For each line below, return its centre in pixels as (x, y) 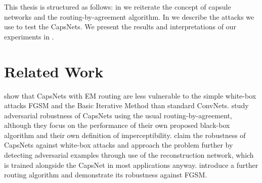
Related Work (54, 71)
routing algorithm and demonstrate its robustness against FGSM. (106, 175)
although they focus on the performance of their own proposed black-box (117, 125)
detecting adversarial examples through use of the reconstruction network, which (129, 155)
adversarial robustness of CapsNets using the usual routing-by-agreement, (118, 115)
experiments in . (29, 36)
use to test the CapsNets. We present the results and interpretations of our (120, 27)
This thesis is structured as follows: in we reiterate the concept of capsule (118, 7)
